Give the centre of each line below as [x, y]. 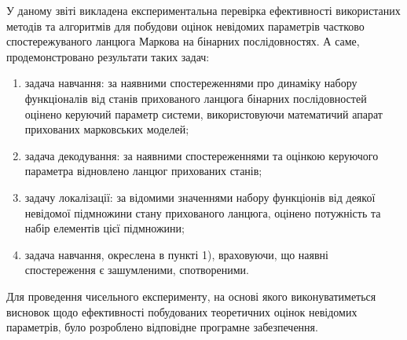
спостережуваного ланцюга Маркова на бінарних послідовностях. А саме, [183, 41]
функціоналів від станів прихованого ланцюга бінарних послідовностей [196, 98]
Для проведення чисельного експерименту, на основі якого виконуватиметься [191, 296]
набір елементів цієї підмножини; [104, 228]
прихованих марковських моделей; [107, 129]
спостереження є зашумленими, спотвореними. [137, 270]
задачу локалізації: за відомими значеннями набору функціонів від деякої [200, 197]
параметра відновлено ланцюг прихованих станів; [143, 171]
